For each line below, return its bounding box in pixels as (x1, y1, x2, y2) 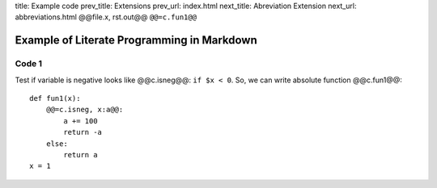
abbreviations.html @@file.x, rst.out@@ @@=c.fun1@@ (15, 12, 197, 22)
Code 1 (15, 58, 43, 69)
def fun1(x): (29, 94, 81, 102)
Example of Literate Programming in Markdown (15, 33, 258, 48)
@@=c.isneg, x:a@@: (45, 105, 124, 115)
